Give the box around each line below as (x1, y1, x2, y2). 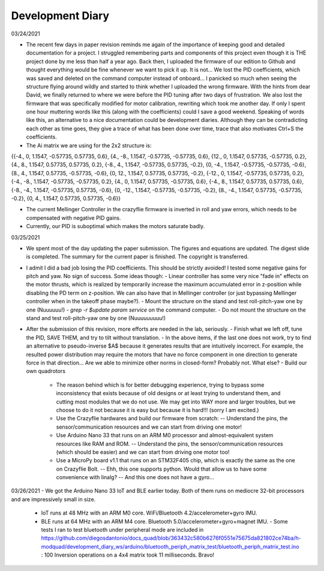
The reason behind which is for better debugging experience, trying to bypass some (56, 381, 265, 388)
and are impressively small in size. (11, 495, 96, 503)
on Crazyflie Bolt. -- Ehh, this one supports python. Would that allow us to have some (56, 465, 267, 473)
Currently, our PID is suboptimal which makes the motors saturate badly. (26, 223, 205, 230)
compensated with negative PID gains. (26, 214, 121, 222)
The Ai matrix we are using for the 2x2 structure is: (26, 142, 152, 149)
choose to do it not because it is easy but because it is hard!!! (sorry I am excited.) (56, 406, 259, 414)
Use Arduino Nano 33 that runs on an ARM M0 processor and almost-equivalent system (56, 432, 274, 439)
